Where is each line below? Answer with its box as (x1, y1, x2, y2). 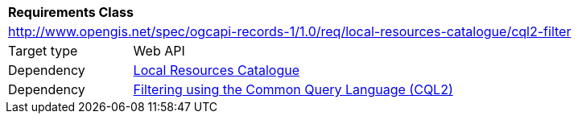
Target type (8, 43, 78, 59)
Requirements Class (8, 4, 134, 20)
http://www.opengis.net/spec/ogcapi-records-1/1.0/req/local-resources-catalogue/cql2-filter (8, 23, 572, 39)
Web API (133, 43, 185, 59)
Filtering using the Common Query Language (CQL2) (133, 81, 453, 97)
